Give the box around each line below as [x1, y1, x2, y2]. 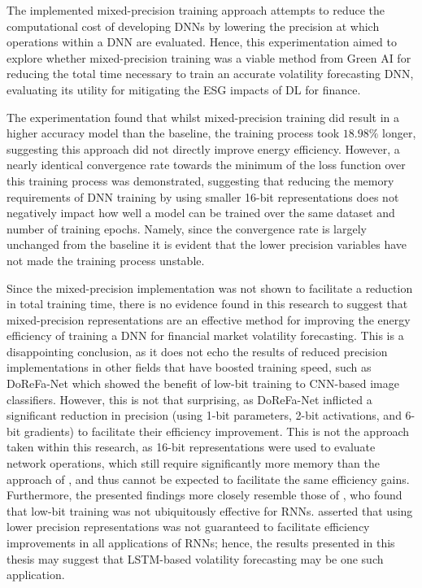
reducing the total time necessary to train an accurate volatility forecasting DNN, [7, 65, 414, 82]
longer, [382, 124, 416, 142]
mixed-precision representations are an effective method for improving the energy [7, 311, 411, 328]
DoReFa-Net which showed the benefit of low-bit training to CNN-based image [7, 375, 399, 392]
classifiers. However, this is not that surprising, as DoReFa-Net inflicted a [7, 390, 372, 407]
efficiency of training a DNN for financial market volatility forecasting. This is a [7, 327, 404, 344]
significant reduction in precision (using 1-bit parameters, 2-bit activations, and [7, 407, 402, 424]
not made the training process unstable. [7, 251, 205, 268]
